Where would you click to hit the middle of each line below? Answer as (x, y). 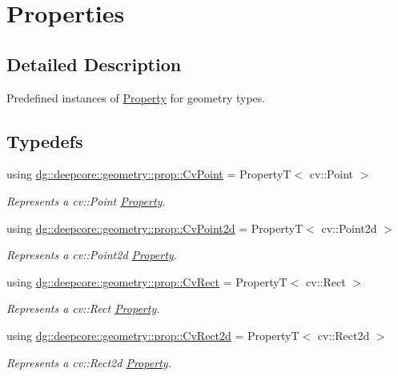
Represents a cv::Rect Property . (83, 308)
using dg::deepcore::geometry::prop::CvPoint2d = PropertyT (155, 228)
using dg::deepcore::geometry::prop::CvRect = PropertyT (147, 281)
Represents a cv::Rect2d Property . (89, 362)
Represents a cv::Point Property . (86, 200)
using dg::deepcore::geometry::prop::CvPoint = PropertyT (149, 174)
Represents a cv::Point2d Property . (92, 255)
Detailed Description (94, 64)
